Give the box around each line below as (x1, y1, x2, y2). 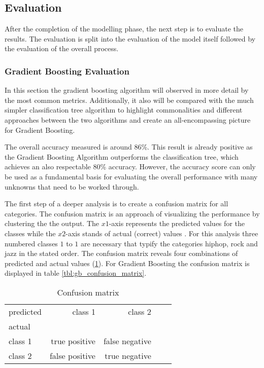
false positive (49, 349, 95, 361)
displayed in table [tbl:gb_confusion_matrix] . (5, 268, 147, 278)
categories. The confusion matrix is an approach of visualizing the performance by (5, 208, 260, 218)
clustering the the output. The (5, 218, 100, 229)
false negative (103, 335, 151, 347)
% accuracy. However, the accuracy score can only (100, 161, 256, 172)
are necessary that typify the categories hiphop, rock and (80, 238, 258, 248)
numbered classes (5, 238, 58, 248)
